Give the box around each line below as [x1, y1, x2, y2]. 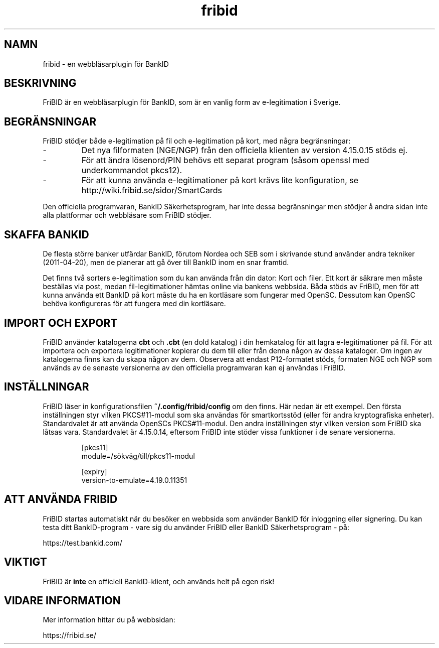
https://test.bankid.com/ [43, 538, 122, 547]
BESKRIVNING [4, 77, 77, 90]
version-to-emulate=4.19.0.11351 [81, 475, 187, 484]
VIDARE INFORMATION [4, 594, 121, 607]
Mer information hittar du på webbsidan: [43, 615, 175, 624]
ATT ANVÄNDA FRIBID [4, 493, 118, 506]
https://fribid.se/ [43, 631, 97, 640]
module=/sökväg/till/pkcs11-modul [81, 451, 195, 460]
